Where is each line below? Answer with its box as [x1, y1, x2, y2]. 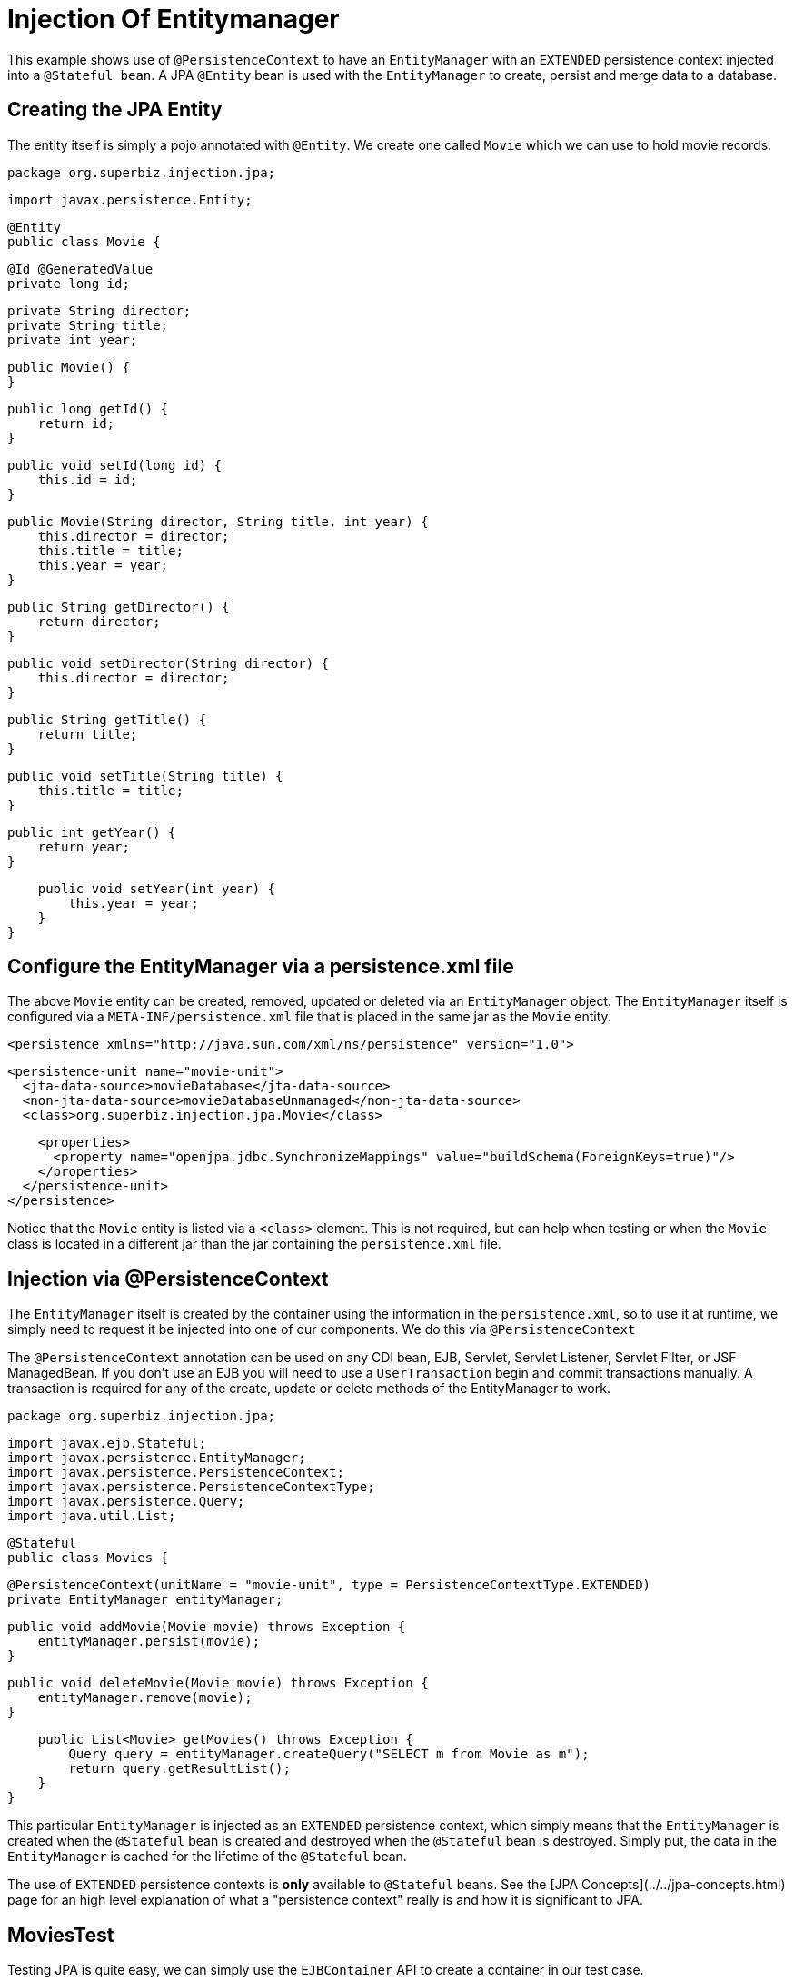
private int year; [7, 332, 138, 347]
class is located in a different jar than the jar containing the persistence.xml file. [7, 1236, 501, 1252]
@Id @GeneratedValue [7, 261, 154, 276]
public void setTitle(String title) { [7, 768, 283, 783]
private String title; [7, 317, 169, 333]
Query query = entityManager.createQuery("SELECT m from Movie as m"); [68, 1747, 590, 1762]
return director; [37, 613, 161, 629]
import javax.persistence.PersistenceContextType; [7, 1479, 375, 1495]
